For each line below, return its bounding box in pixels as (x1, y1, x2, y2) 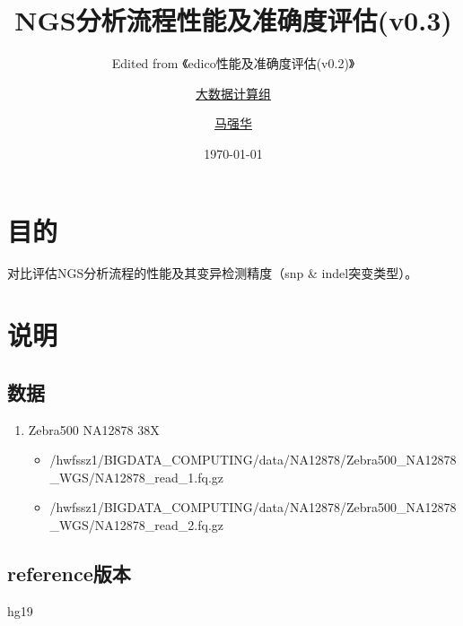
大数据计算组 (196, 83, 271, 102)
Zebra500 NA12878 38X (28, 420, 160, 439)
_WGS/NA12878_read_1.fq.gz (49, 467, 224, 486)
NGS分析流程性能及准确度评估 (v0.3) (14, 2, 452, 39)
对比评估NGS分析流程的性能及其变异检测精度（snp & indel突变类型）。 (7, 264, 418, 283)
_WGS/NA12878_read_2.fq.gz (49, 515, 224, 534)
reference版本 (7, 559, 131, 587)
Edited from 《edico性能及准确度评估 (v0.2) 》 (111, 54, 355, 73)
